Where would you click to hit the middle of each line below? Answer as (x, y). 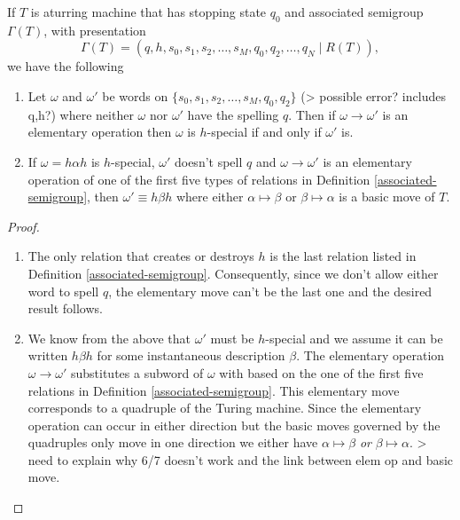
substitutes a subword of (137, 372)
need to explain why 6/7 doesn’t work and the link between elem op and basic (241, 459)
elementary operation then (100, 132)
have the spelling (233, 114)
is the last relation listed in (343, 256)
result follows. (65, 308)
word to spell (63, 291)
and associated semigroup (354, 12)
